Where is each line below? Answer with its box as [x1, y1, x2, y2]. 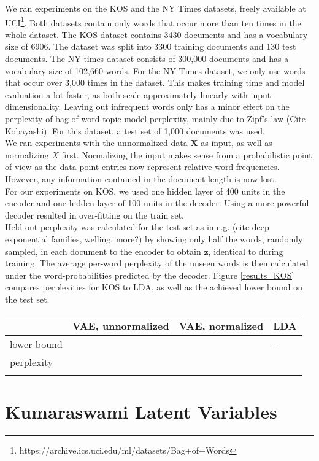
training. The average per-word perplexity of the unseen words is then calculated [5, 257, 309, 269]
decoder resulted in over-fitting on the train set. [5, 208, 184, 221]
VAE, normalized [179, 318, 264, 333]
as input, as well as [201, 136, 272, 149]
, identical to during [208, 244, 283, 257]
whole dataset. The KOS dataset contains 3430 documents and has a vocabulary [5, 28, 308, 41]
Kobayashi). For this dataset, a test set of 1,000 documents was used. [5, 124, 265, 137]
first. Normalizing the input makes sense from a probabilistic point [61, 148, 312, 161]
